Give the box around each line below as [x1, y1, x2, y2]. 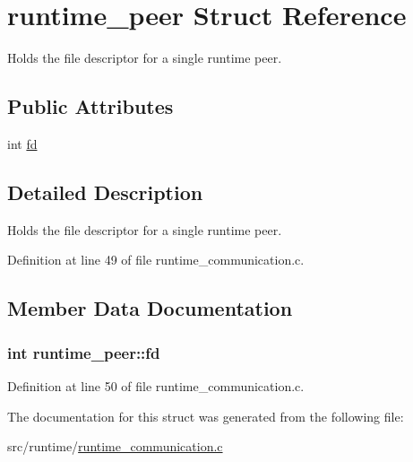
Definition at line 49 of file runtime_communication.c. [7, 250, 305, 269]
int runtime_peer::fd [7, 341, 160, 363]
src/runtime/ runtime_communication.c [7, 437, 223, 456]
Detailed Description [7, 178, 203, 205]
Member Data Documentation [7, 294, 293, 322]
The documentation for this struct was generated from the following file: [7, 406, 404, 425]
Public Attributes [7, 92, 174, 120]
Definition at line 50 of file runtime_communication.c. [7, 376, 305, 395]
